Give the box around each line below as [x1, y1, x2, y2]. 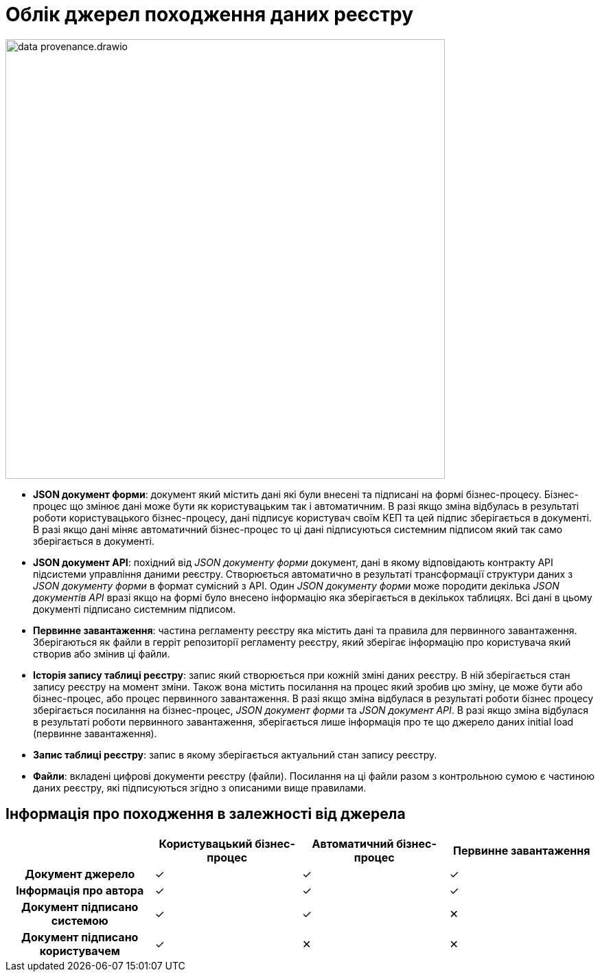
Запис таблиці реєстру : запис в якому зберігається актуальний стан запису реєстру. [33, 748, 437, 761]
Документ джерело [25, 866, 135, 881]
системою [51, 913, 108, 928]
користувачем [39, 943, 120, 958]
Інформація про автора [16, 883, 144, 897]
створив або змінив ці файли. [33, 647, 170, 660]
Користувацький [159, 836, 253, 851]
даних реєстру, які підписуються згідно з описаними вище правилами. [33, 781, 367, 794]
